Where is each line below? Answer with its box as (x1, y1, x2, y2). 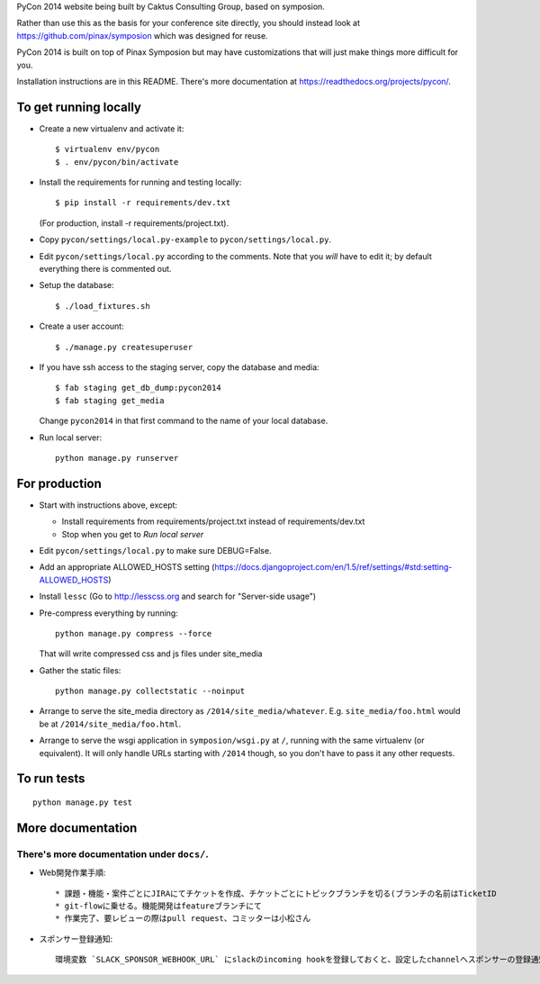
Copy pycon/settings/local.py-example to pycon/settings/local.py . (39, 234, 332, 245)
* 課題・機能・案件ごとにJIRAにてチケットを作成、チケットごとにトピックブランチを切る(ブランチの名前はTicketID (55, 888, 497, 898)
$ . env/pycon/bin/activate (55, 157, 179, 167)
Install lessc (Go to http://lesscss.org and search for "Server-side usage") (39, 591, 317, 602)
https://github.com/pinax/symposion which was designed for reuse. (16, 30, 269, 41)
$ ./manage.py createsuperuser (55, 342, 193, 352)
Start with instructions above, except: (39, 500, 178, 510)
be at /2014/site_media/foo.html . (39, 718, 182, 729)
